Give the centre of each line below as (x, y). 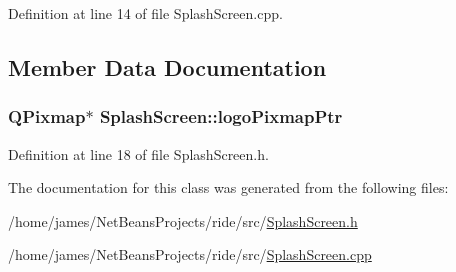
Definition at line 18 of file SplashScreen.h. (138, 153)
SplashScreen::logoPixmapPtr (221, 116)
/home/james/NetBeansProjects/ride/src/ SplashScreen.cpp (190, 254)
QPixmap (47, 116)
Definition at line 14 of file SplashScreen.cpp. (145, 13)
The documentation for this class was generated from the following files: (228, 187)
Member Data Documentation (167, 66)
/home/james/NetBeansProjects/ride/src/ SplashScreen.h (183, 220)
